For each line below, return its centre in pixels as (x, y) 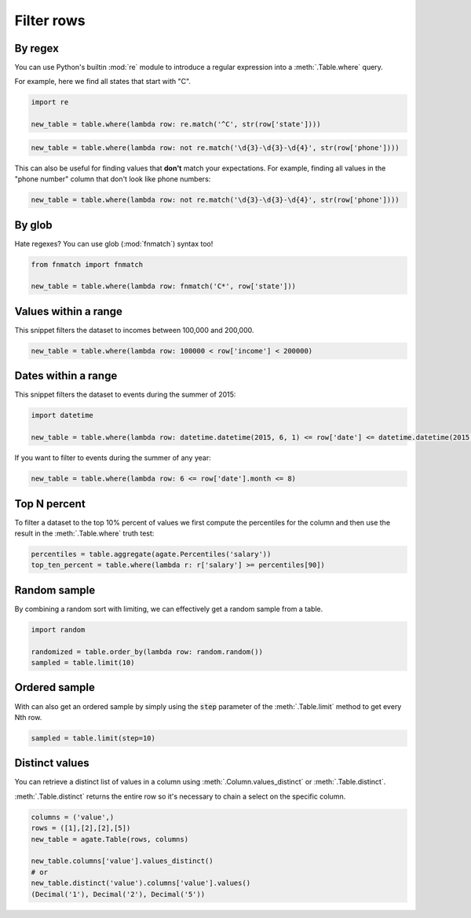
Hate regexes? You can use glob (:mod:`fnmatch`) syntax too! (114, 243)
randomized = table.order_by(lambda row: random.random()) (147, 651)
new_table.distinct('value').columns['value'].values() (141, 883)
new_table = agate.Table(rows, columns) (110, 839)
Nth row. (28, 717)
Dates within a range (66, 376)
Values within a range (69, 311)
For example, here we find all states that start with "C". (103, 82)
